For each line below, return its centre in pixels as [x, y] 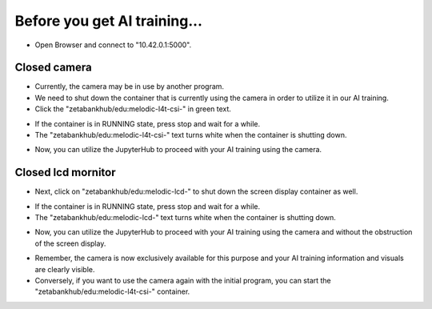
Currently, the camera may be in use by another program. [129, 86]
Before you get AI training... [109, 21]
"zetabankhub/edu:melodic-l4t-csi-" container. [112, 291]
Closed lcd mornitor [65, 173]
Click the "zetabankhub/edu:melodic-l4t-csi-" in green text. [133, 109]
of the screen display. [70, 243]
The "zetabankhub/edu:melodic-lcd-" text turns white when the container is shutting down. [185, 218]
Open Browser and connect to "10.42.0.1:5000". [113, 45]
